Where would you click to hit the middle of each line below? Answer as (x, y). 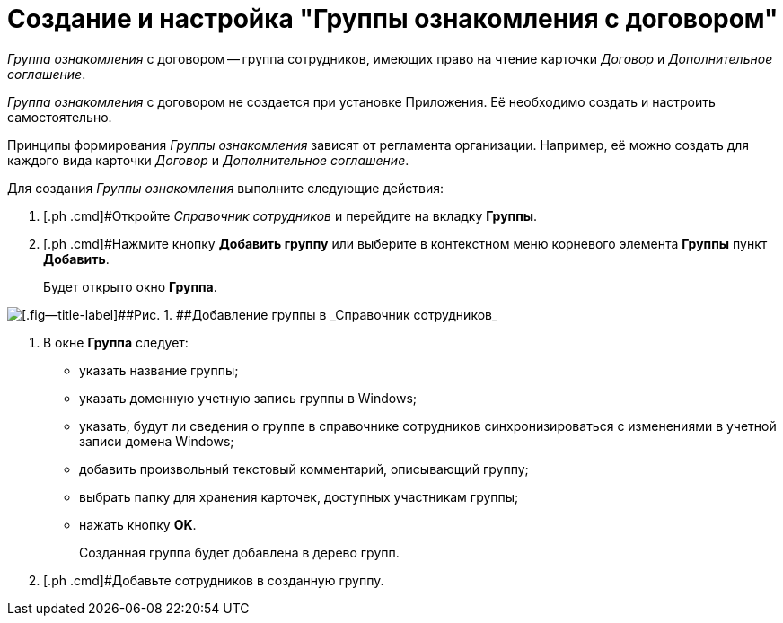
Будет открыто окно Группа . (130, 286)
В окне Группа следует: (116, 342)
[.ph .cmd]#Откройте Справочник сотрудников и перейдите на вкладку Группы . (290, 215)
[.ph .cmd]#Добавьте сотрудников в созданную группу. (214, 580)
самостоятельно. (60, 117)
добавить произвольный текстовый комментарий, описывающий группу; (304, 469)
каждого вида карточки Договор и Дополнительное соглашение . (208, 160)
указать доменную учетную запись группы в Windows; (248, 398)
